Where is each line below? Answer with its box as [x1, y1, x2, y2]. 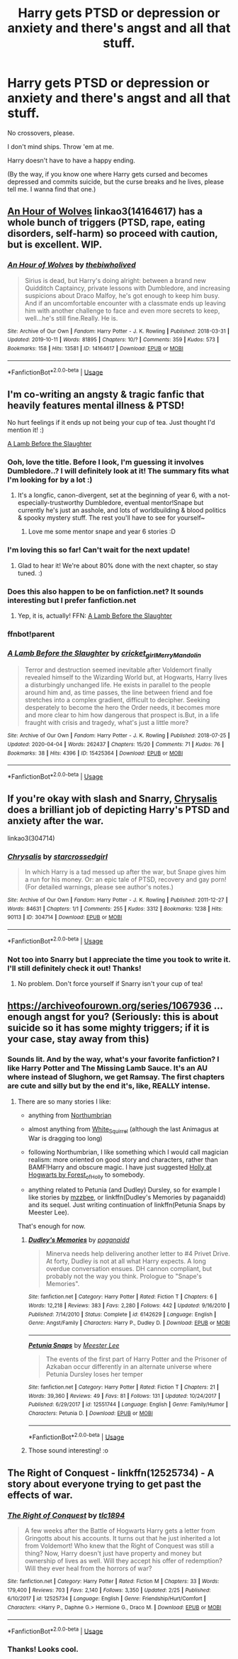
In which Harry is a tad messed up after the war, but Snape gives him [24, 867, 227, 877]
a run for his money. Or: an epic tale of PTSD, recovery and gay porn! [24, 875, 227, 884]
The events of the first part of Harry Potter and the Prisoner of [45, 1355, 227, 1363]
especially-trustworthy [17, 499, 84, 507]
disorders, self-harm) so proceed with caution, [7, 228, 218, 240]
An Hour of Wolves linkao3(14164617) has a [7, 206, 203, 218]
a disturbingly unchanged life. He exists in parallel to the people [24, 681, 211, 689]
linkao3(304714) [7, 833, 55, 842]
